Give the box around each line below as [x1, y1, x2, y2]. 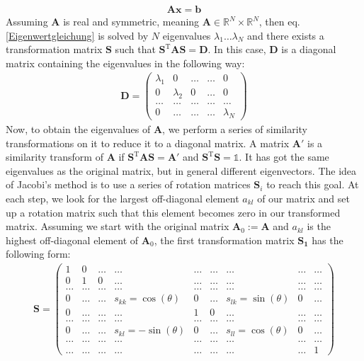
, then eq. [258, 14, 300, 29]
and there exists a [247, 28, 324, 42]
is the [307, 219, 331, 234]
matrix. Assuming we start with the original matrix [6, 219, 229, 234]
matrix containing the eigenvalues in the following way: [6, 55, 245, 70]
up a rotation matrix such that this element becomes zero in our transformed [6, 205, 341, 219]
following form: [6, 246, 71, 261]
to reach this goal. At [266, 177, 359, 192]
